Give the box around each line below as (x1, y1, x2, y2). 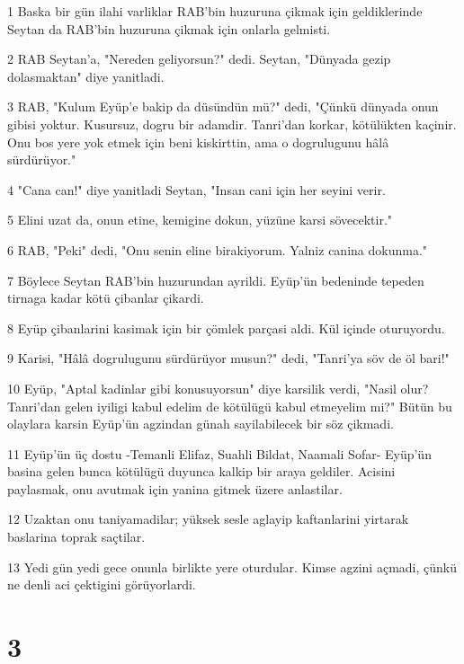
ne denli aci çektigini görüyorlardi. (7, 575, 196, 594)
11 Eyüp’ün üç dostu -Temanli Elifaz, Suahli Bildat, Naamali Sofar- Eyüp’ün (7, 444, 432, 463)
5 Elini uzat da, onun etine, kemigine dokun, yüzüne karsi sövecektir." (7, 210, 393, 229)
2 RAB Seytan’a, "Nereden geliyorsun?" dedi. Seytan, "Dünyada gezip (7, 49, 391, 68)
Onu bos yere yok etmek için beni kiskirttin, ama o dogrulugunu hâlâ (7, 132, 389, 151)
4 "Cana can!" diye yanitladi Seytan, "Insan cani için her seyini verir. (7, 180, 386, 199)
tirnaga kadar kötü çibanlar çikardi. (7, 288, 204, 307)
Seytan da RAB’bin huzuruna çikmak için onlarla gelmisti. (7, 19, 331, 38)
